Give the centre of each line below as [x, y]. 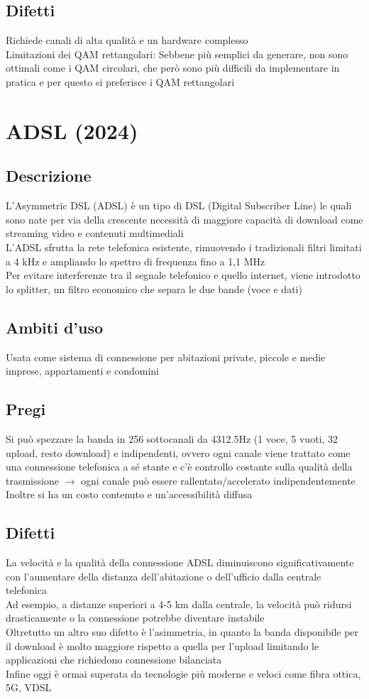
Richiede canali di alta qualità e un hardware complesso [127, 40]
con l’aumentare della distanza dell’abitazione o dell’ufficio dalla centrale [164, 576]
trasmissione [32, 480]
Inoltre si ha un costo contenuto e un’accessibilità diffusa [129, 494]
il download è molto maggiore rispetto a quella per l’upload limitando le [163, 645]
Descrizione [49, 176]
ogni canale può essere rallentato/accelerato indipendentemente [218, 480]
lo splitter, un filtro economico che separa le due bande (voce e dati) [154, 288]
